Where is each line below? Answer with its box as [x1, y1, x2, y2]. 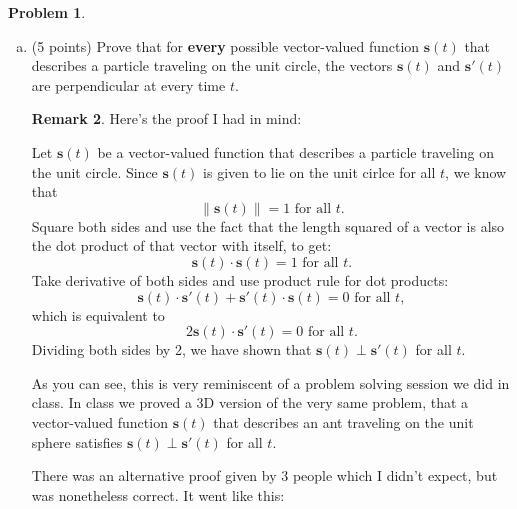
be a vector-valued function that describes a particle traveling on [97, 141, 495, 162]
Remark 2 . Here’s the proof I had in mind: [31, 108, 302, 129]
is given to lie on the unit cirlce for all [203, 161, 436, 182]
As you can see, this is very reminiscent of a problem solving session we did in [31, 372, 510, 393]
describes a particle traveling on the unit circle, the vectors [31, 55, 393, 76]
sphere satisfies [31, 431, 123, 452]
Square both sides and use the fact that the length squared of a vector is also [31, 215, 505, 236]
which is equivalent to [31, 304, 165, 325]
